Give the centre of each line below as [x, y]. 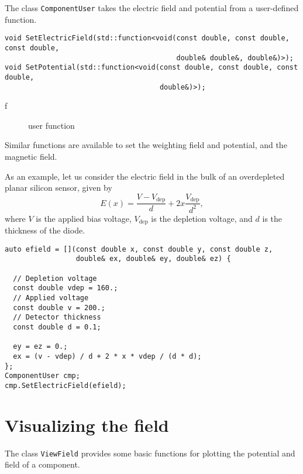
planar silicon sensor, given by [58, 188]
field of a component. [42, 464]
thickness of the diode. [45, 230]
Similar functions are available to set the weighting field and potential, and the [146, 145]
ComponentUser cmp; [42, 376]
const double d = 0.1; [57, 327]
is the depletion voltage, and [202, 218]
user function [51, 125]
